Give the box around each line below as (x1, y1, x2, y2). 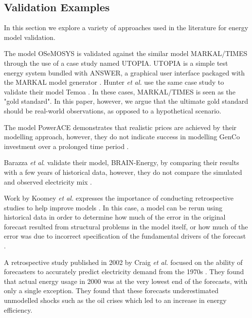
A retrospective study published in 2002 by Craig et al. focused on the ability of (4, 257, 243, 267)
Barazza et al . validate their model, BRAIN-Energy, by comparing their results (4, 157, 239, 168)
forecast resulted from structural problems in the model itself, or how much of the (4, 221, 248, 231)
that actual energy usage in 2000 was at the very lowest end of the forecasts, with (4, 276, 248, 286)
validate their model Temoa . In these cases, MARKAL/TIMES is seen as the (4, 86, 235, 96)
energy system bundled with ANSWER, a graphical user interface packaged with (4, 67, 245, 77)
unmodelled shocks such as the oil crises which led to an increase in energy (4, 295, 227, 305)
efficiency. (4, 304, 33, 315)
